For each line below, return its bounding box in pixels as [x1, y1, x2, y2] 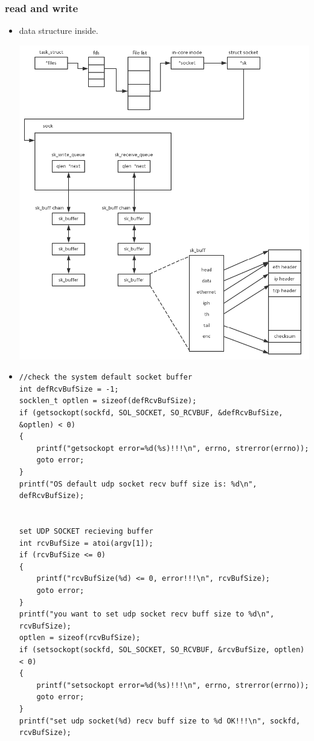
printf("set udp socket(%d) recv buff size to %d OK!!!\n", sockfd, [19, 716, 301, 725]
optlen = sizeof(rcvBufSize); [19, 633, 141, 642]
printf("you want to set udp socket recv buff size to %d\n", [19, 610, 275, 619]
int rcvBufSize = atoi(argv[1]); [19, 539, 153, 548]
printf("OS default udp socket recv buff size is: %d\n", [19, 479, 257, 488]
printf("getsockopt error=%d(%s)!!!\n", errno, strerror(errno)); [36, 444, 309, 453]
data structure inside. [19, 24, 98, 37]
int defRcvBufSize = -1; [19, 384, 119, 393]
